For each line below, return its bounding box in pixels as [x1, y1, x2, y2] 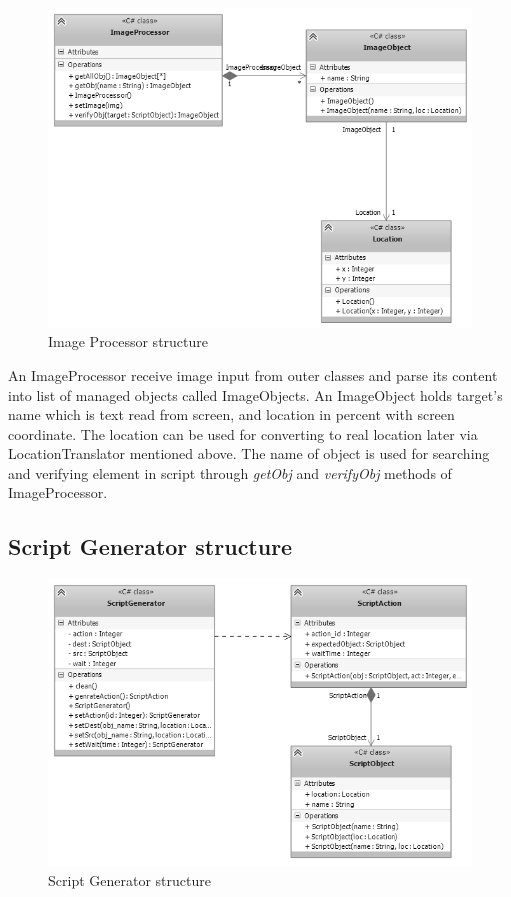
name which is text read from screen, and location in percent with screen [8, 404, 455, 425]
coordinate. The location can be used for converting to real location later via [8, 423, 478, 444]
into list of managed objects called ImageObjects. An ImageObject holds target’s [8, 384, 503, 405]
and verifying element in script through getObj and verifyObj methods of [8, 462, 452, 483]
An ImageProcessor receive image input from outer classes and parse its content [8, 364, 498, 385]
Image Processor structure [48, 331, 209, 352]
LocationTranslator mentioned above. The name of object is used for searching [8, 443, 490, 464]
